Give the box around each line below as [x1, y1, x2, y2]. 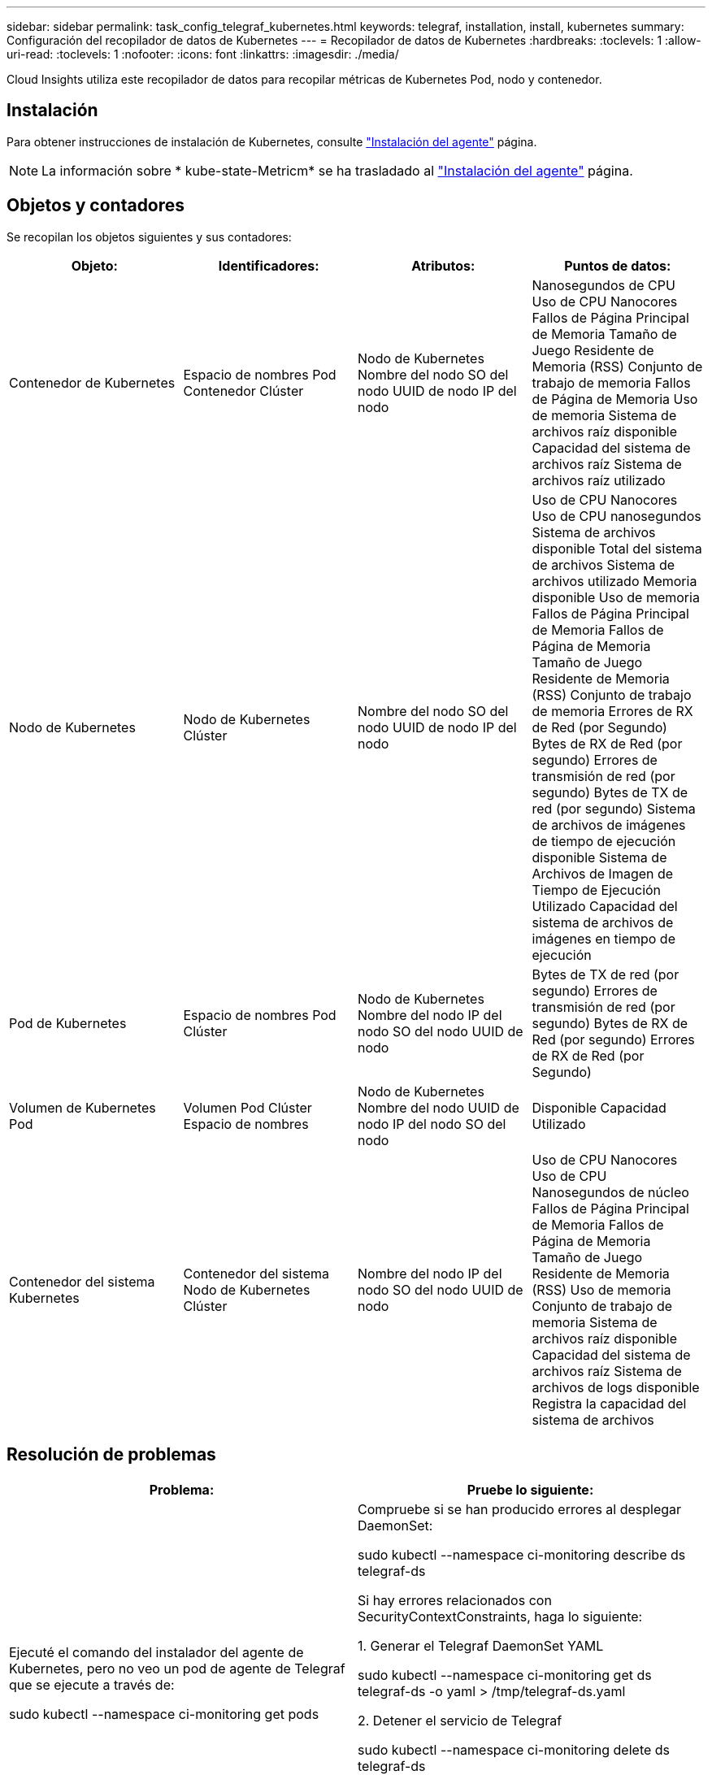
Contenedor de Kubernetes [9, 374, 176, 391]
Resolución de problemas [7, 1444, 216, 1465]
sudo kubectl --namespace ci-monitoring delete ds [358, 1741, 671, 1758]
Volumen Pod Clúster [183, 1099, 312, 1116]
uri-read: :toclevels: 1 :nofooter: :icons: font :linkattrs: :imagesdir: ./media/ [7, 47, 399, 61]
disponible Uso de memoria [532, 588, 700, 605]
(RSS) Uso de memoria [532, 1281, 671, 1298]
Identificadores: [218, 257, 319, 274]
